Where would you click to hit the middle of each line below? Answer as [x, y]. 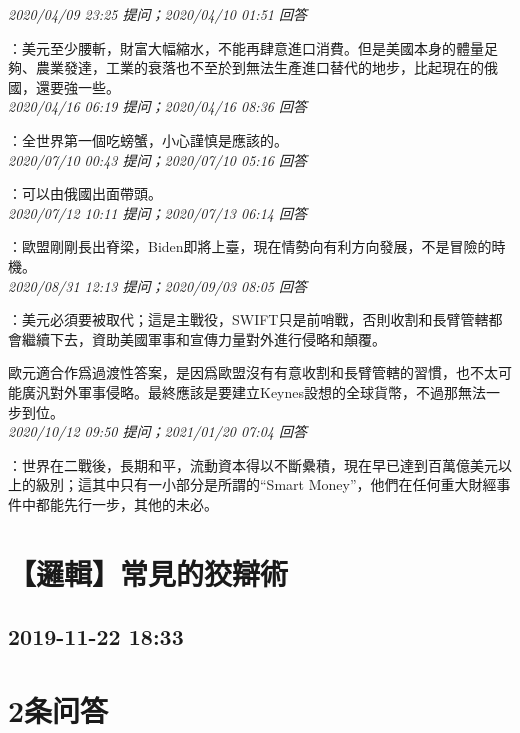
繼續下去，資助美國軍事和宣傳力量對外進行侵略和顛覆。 [203, 338]
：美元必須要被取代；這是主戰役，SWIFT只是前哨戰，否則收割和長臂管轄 [248, 319]
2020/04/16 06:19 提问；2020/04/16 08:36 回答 [157, 106]
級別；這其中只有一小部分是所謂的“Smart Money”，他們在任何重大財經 [266, 484]
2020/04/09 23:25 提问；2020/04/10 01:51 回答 [157, 14]
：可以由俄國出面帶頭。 [85, 193]
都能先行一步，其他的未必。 [126, 503]
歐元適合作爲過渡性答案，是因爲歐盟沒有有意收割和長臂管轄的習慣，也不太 [253, 372]
